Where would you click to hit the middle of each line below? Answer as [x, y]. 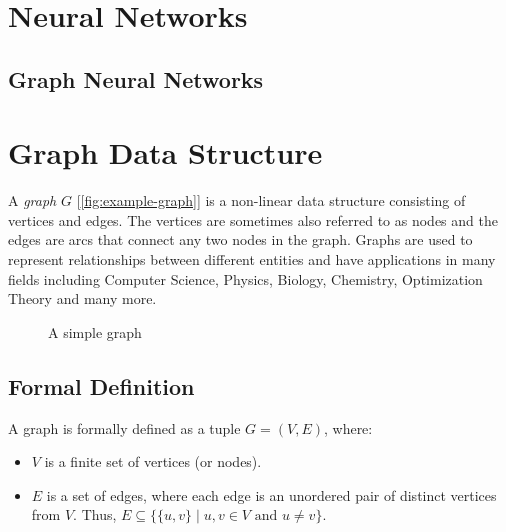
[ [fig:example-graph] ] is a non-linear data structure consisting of [271, 200]
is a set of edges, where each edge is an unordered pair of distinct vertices [271, 494]
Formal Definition [101, 385]
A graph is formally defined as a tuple [124, 427]
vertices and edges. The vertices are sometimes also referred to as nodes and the [253, 219]
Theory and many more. [82, 298]
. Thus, [95, 514]
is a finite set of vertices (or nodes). [153, 461]
